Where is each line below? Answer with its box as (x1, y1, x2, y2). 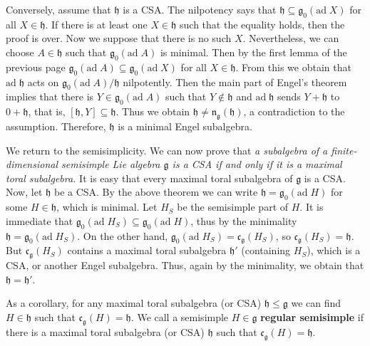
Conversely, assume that (6, 2, 111, 16)
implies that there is (6, 89, 94, 104)
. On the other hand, (77, 228, 168, 243)
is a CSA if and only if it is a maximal (172, 157, 342, 172)
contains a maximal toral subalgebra (67, 243, 227, 258)
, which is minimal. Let (56, 199, 158, 214)
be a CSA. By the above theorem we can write (53, 184, 258, 199)
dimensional (6, 157, 58, 172)
